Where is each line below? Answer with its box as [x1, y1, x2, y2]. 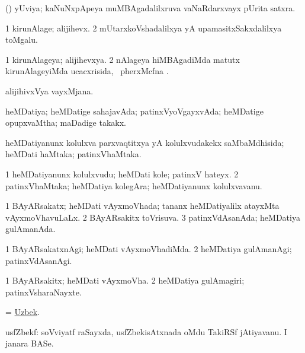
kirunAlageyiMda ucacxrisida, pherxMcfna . [5, 65, 169, 77]
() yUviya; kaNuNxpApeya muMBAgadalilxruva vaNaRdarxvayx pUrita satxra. [5, 2, 296, 14]
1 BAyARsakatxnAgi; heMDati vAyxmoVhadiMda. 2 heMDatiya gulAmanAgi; [5, 242, 292, 255]
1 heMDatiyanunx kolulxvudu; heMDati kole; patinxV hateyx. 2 [5, 167, 239, 180]
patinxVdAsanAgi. [5, 254, 72, 266]
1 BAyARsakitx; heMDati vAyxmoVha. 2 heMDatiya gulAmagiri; [5, 274, 245, 287]
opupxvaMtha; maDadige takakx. [5, 116, 127, 129]
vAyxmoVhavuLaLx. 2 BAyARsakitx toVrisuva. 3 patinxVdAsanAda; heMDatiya [5, 211, 300, 223]
